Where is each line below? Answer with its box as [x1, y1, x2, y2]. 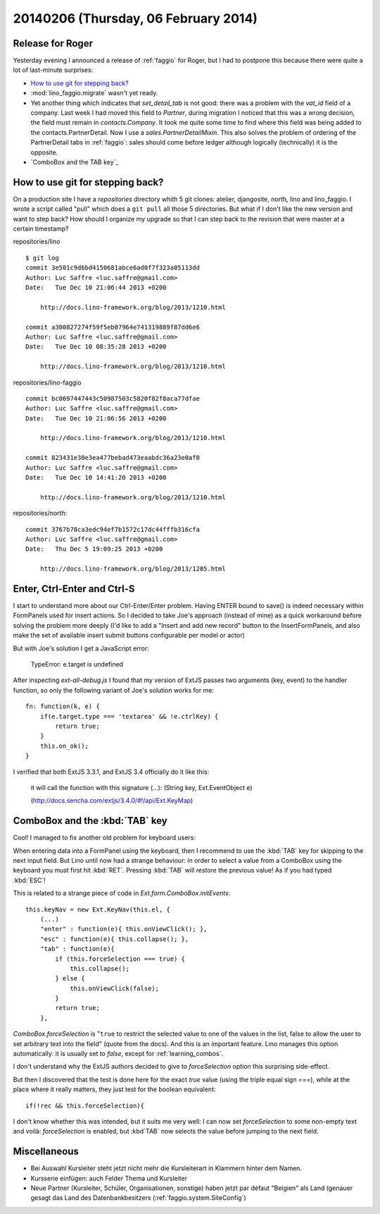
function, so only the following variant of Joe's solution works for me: [13, 686, 215, 694]
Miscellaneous [13, 1146, 79, 1158]
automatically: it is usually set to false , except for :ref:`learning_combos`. [13, 1050, 224, 1058]
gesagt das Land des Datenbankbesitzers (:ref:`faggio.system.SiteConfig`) [30, 1194, 246, 1202]
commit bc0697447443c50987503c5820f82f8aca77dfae [25, 394, 201, 402]
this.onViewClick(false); [70, 984, 160, 993]
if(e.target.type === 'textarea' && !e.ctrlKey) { [39, 712, 219, 720]
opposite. [30, 148, 58, 157]
